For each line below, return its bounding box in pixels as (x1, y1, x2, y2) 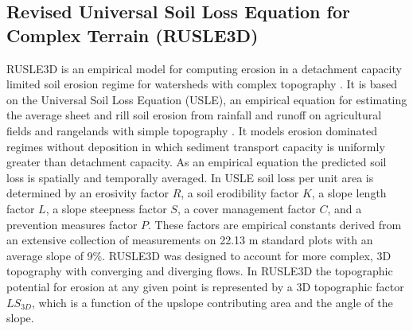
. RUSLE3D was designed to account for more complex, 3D (102, 247, 392, 263)
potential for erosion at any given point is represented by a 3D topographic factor (6, 278, 404, 294)
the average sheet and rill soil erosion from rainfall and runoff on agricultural (6, 107, 382, 123)
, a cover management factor (177, 200, 316, 216)
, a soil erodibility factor (181, 185, 299, 201)
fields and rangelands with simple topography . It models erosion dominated (6, 122, 378, 138)
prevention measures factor (6, 216, 138, 232)
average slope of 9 (6, 247, 93, 263)
